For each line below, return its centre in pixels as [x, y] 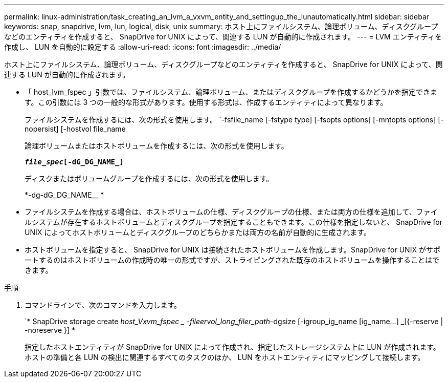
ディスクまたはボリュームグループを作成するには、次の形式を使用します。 [149, 178]
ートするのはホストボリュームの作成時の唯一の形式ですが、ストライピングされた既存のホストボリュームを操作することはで [232, 260]
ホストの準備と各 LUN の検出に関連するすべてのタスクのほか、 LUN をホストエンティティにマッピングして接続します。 [225, 357]
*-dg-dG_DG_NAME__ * [64, 195]
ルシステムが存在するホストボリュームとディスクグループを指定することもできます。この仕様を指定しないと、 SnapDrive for [233, 222]
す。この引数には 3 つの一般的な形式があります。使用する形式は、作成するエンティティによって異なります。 [206, 102]
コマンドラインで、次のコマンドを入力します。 [103, 305]
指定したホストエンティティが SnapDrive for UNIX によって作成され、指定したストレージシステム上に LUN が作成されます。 [232, 347]
